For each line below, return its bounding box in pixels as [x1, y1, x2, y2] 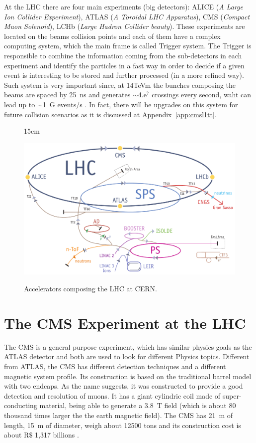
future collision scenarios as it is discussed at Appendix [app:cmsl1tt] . [4, 109, 217, 119]
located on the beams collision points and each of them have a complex [4, 30, 221, 41]
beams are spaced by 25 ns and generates [4, 89, 131, 100]
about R [4, 430, 29, 440]
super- [222, 390, 242, 401]
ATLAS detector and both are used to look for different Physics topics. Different [4, 351, 250, 362]
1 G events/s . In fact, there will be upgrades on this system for [42, 99, 238, 109]
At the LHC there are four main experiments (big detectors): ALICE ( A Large [4, 1, 243, 11]
